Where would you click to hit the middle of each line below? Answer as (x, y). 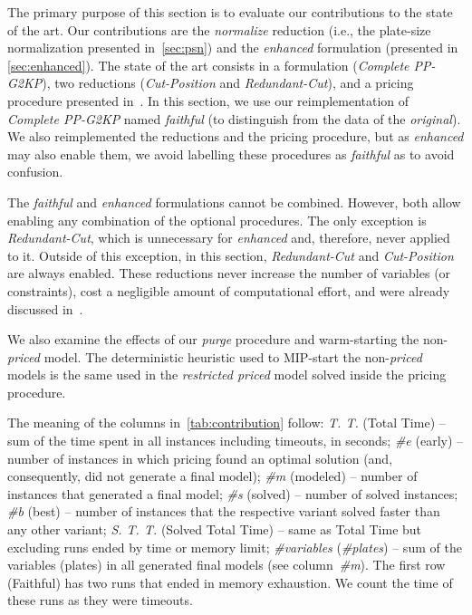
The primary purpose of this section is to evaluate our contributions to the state (230, 12)
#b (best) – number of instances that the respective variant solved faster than (224, 511)
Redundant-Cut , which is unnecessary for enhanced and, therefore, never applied (229, 238)
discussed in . (45, 308)
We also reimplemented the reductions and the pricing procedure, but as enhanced (236, 136)
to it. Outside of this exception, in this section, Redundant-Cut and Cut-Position (231, 255)
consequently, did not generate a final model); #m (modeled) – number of (212, 476)
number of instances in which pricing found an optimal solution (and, (200, 458)
